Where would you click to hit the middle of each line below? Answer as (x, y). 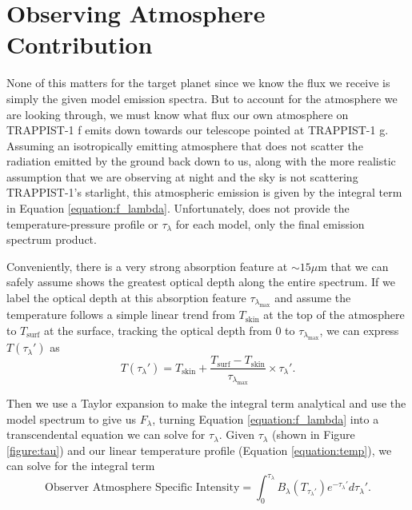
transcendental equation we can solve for (106, 434)
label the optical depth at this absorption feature (126, 298)
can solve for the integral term (81, 466)
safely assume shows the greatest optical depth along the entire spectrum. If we (201, 282)
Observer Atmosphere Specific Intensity (142, 488)
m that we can (353, 266)
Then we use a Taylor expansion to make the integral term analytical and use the (206, 402)
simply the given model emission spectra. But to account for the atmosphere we (202, 98)
